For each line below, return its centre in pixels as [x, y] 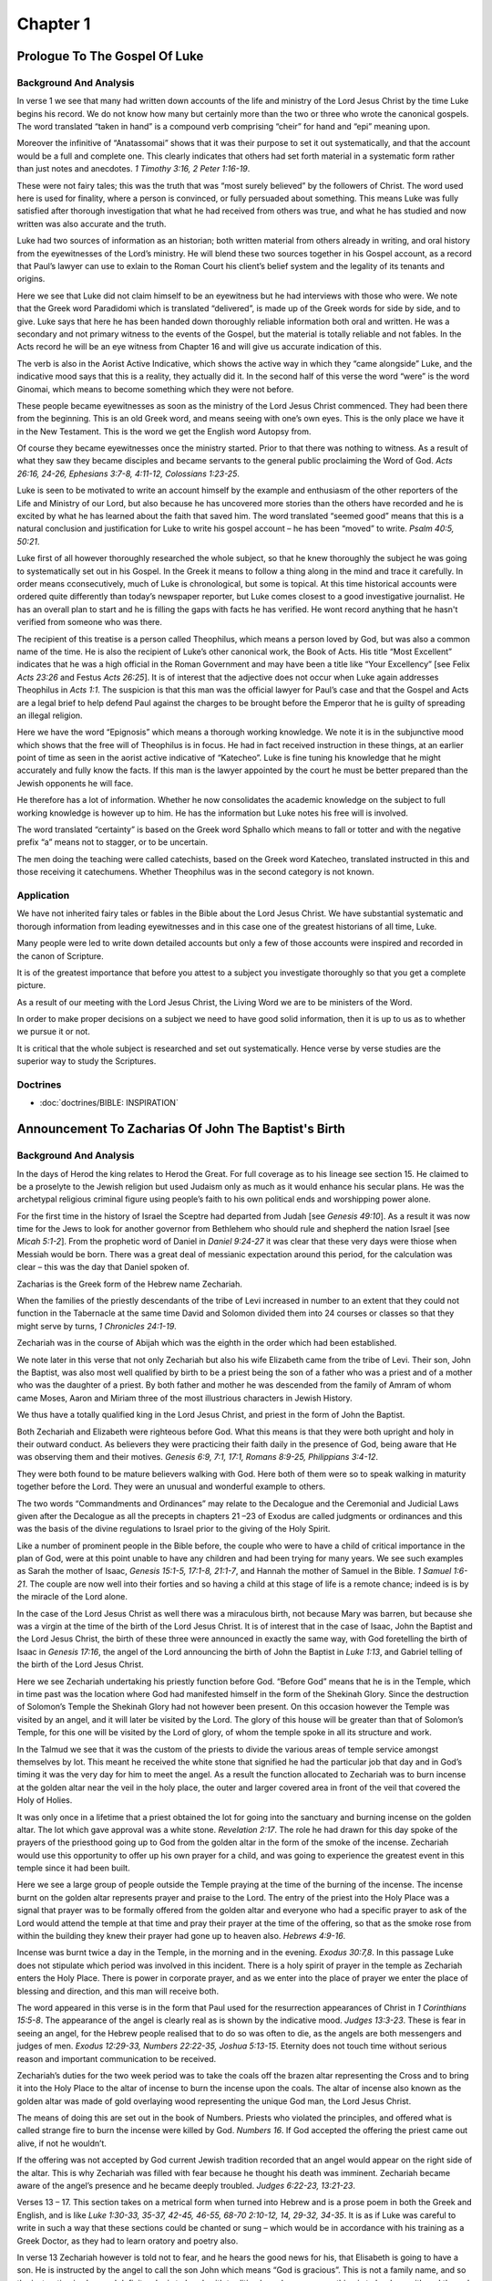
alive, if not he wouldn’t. [61, 2143]
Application [43, 895]
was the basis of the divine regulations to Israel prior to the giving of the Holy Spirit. [174, 1529]
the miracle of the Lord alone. [72, 1597]
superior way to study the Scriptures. [87, 1061]
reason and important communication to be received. [117, 2058]
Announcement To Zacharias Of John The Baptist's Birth [181, 1129]
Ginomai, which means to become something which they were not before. [155, 389]
